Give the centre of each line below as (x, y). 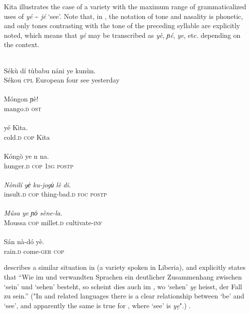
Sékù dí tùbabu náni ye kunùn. (50, 70)
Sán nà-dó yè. (24, 241)
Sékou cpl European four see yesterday (62, 80)
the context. (22, 44)
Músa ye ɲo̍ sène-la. (33, 213)
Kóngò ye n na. (26, 156)
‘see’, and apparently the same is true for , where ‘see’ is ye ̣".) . (97, 305)
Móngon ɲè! (21, 99)
